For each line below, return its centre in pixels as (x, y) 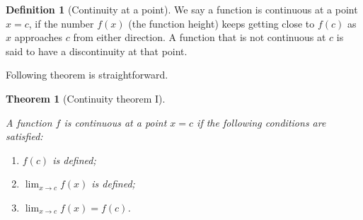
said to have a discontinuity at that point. (97, 51)
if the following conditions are (261, 122)
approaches (39, 37)
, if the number (61, 23)
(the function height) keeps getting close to (221, 23)
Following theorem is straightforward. (87, 75)
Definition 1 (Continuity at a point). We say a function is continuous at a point (182, 9)
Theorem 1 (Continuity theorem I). (86, 98)
